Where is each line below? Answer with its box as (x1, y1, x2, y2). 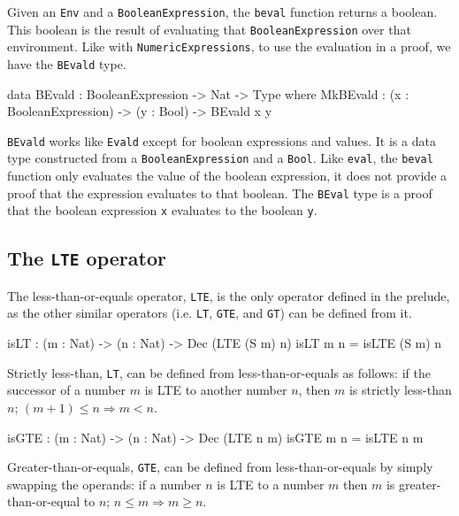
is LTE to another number (144, 381, 287, 399)
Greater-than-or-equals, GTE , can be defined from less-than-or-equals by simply (7, 458, 433, 476)
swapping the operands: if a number (7, 474, 202, 493)
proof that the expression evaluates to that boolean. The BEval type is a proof (7, 183, 432, 202)
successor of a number (7, 381, 126, 399)
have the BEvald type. (7, 54, 126, 73)
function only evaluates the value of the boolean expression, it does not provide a (7, 166, 448, 185)
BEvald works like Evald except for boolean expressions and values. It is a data (7, 131, 436, 150)
